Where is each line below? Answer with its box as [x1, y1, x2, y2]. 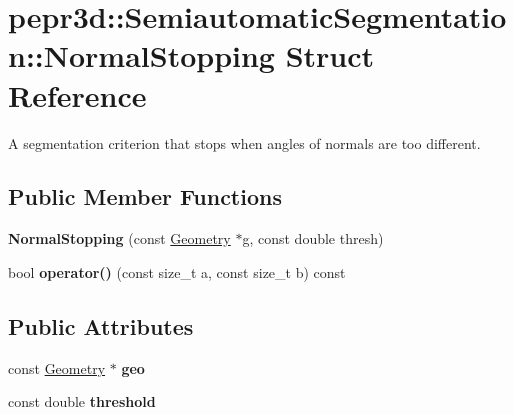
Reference [8, 74, 147, 115]
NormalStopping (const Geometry [8, 228, 231, 249]
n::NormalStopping [8, 35, 275, 76]
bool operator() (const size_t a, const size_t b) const [8, 261, 346, 282]
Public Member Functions [8, 181, 282, 212]
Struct [285, 35, 375, 76]
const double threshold [8, 391, 156, 412]
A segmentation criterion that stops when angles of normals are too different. [8, 132, 481, 153]
